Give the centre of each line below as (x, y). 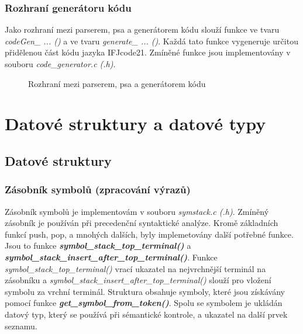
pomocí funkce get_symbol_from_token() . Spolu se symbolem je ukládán (144, 303)
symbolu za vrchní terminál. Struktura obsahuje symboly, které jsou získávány (145, 291)
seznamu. (21, 326)
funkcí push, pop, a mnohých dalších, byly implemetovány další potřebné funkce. (149, 234)
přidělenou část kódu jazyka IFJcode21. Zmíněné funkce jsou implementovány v (148, 52)
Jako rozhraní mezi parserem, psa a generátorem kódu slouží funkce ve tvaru (142, 29)
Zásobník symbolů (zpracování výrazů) (98, 189)
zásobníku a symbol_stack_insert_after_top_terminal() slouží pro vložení (138, 280)
